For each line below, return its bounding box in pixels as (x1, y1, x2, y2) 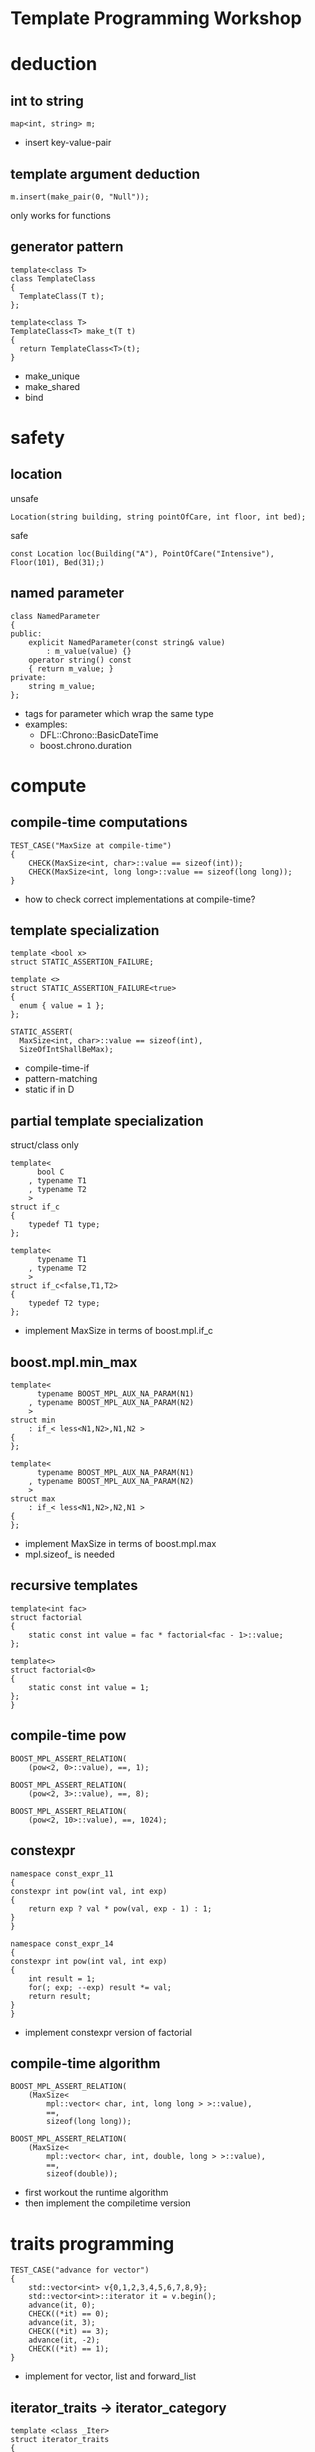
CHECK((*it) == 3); (28, 2327, 110, 2337)
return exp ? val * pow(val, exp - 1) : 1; (28, 1903, 213, 1914)
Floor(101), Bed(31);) (10, 557, 105, 567)
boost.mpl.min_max (10, 1353, 138, 1371)
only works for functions (10, 210, 112, 221)
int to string (10, 92, 84, 109)
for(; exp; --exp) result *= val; (28, 1982, 172, 1992)
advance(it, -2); (28, 2335, 101, 2346)
